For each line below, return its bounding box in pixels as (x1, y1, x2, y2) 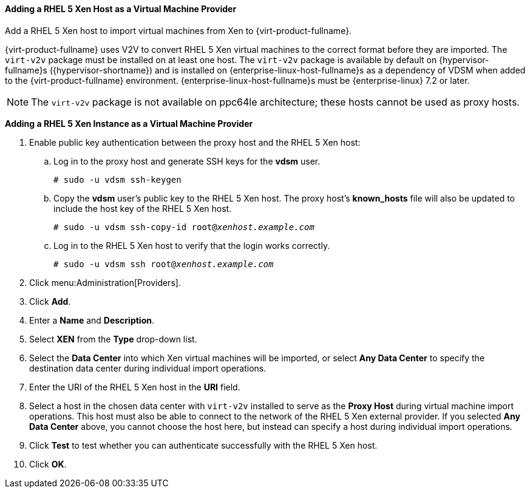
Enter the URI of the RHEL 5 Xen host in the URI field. (29, 381, 240, 392)
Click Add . (29, 296, 71, 307)
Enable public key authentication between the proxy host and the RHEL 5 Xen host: (29, 137, 361, 148)
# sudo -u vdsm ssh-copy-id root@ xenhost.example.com (53, 222, 314, 232)
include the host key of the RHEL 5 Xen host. (53, 203, 232, 214)
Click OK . (29, 458, 67, 469)
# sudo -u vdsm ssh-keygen (53, 174, 182, 185)
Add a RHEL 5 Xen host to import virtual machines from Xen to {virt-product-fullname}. (5, 25, 352, 36)
